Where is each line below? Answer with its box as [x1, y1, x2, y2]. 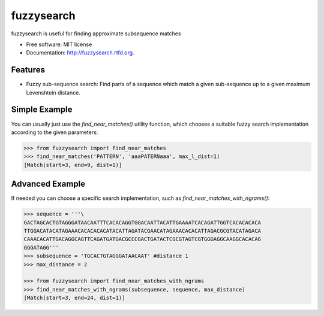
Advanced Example [11, 179, 86, 189]
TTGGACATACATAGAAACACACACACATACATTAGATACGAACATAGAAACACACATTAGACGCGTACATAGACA [23, 227, 261, 234]
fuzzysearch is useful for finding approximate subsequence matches [11, 30, 181, 37]
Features [11, 65, 45, 75]
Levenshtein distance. [26, 89, 81, 96]
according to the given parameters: [11, 129, 98, 136]
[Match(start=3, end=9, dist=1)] [23, 162, 122, 168]
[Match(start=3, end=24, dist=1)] [23, 294, 125, 302]
